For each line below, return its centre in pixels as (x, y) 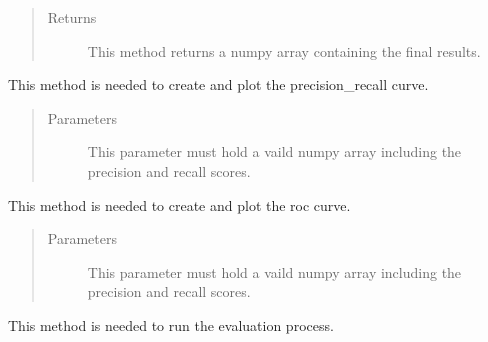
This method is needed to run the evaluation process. (171, 324)
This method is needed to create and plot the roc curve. (179, 204)
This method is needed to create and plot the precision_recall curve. (218, 84)
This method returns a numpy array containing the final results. (284, 50)
